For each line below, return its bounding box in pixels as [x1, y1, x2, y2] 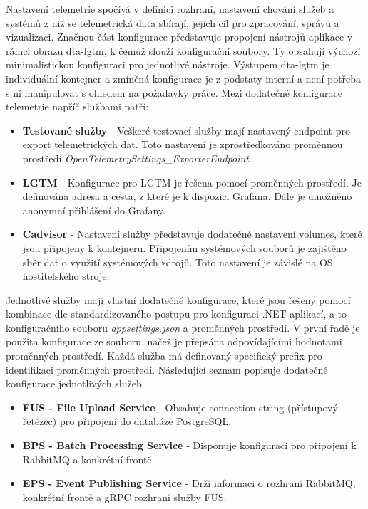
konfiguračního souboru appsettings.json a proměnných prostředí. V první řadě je [6, 320, 360, 335]
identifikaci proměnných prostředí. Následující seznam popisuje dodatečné [6, 362, 328, 377]
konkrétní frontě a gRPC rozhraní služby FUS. [22, 489, 227, 504]
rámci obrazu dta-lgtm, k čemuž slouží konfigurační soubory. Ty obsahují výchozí [6, 43, 361, 58]
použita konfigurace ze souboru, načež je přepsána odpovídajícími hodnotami [6, 334, 342, 349]
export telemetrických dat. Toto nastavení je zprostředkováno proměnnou [22, 137, 343, 152]
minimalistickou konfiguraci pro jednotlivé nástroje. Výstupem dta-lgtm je [6, 57, 329, 72]
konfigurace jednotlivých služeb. [6, 376, 145, 391]
